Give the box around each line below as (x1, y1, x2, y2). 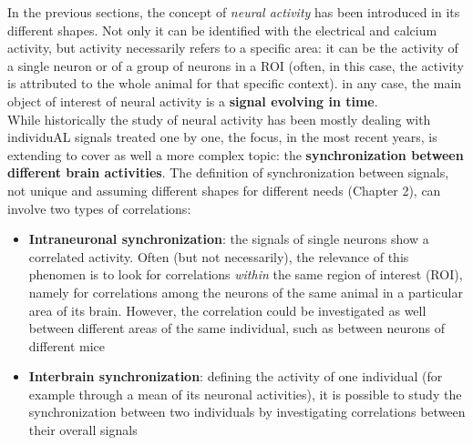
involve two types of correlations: (7, 198, 191, 217)
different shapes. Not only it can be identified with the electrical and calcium (7, 20, 437, 39)
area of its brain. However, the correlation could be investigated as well (28, 300, 427, 319)
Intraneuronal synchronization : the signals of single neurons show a (28, 229, 429, 248)
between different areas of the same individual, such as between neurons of (28, 319, 446, 338)
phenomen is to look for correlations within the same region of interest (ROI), (28, 265, 463, 284)
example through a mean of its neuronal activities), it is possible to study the (28, 384, 462, 403)
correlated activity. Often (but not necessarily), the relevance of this (28, 247, 409, 266)
